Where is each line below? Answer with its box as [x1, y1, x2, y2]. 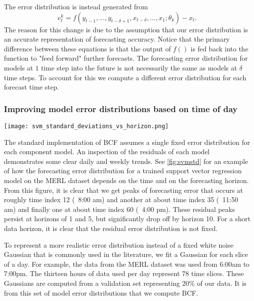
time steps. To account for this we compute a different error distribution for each [4, 72, 247, 82]
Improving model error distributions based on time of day [4, 102, 238, 115]
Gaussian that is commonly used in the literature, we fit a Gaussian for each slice [4, 249, 248, 259]
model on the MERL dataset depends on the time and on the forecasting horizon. [4, 175, 249, 185]
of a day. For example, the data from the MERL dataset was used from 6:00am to [4, 258, 250, 269]
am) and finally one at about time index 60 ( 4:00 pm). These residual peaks [4, 204, 235, 214]
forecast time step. [4, 82, 59, 92]
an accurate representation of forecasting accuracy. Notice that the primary [4, 34, 230, 44]
